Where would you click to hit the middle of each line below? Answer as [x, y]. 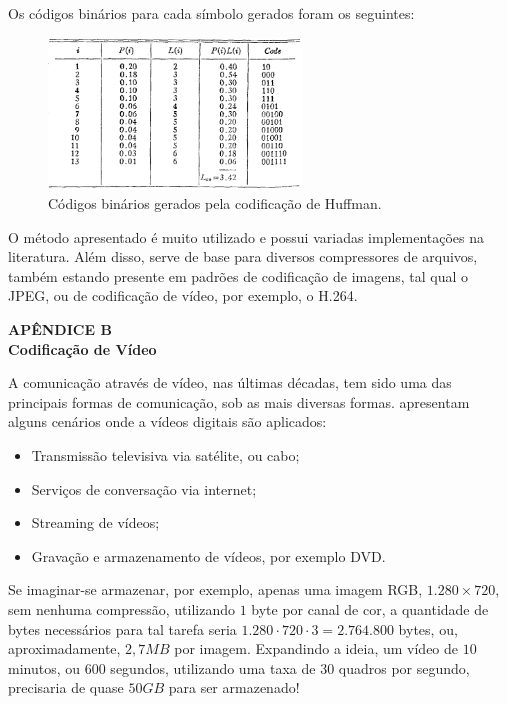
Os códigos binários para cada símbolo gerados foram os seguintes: [211, 13]
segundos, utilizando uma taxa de [213, 667]
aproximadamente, [64, 648]
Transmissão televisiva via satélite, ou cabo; [165, 454]
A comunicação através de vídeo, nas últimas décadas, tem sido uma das [230, 382]
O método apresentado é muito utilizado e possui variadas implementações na [246, 236]
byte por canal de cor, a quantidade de [370, 608]
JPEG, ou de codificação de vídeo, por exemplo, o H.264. [183, 295]
